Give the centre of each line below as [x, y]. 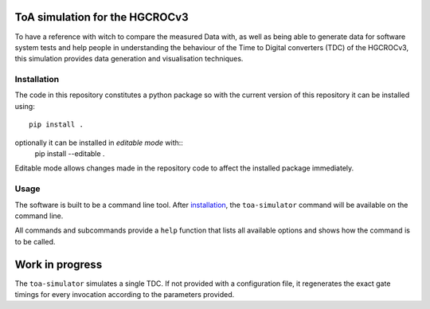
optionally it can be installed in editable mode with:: [99, 143]
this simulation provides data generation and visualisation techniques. [129, 59]
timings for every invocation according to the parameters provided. [125, 294]
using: [25, 106]
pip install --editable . [70, 154]
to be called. [35, 241]
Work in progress [59, 264]
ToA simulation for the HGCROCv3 [102, 17]
